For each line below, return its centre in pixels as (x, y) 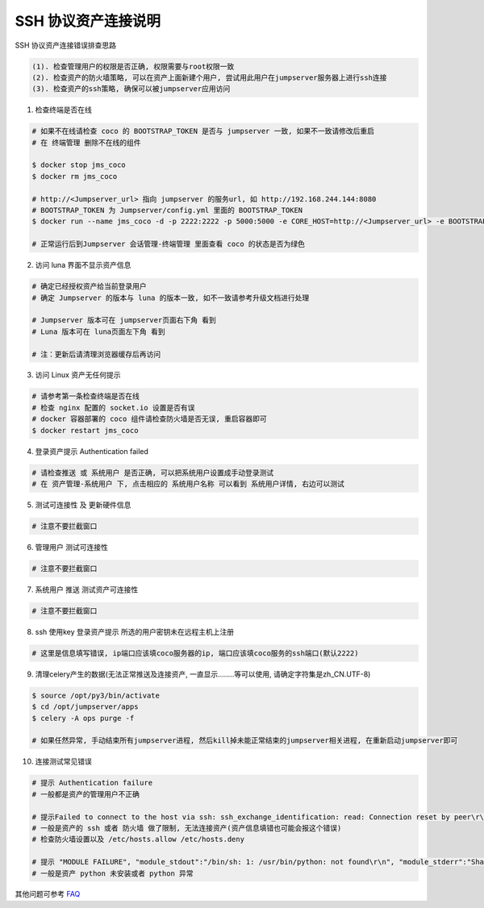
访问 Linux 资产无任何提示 (78, 375)
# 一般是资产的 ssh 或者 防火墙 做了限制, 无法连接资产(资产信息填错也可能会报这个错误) (187, 828)
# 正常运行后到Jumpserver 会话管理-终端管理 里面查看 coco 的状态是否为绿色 (169, 244)
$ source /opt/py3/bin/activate (96, 695)
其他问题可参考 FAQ (48, 894)
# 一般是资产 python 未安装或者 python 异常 (113, 873)
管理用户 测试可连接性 (71, 547)
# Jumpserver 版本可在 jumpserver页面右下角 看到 (124, 320)
